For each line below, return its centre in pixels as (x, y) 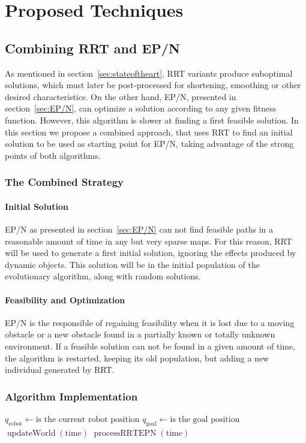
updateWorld (31, 433)
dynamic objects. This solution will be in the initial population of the (132, 264)
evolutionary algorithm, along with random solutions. (103, 276)
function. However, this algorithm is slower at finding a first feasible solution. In (152, 120)
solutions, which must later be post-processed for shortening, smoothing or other (153, 85)
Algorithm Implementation (71, 396)
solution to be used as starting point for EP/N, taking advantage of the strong (149, 144)
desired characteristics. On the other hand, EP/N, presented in (121, 96)
